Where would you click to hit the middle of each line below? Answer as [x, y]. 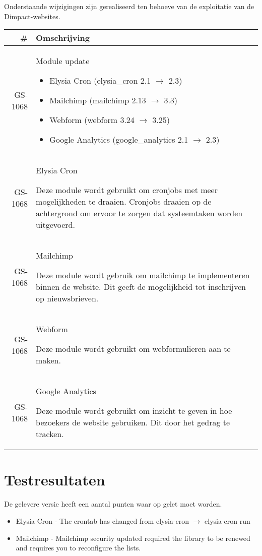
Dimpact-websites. [32, 16]
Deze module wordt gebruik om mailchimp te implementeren [143, 275]
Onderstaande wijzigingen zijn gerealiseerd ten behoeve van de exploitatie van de [129, 6]
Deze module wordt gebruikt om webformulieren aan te [133, 349]
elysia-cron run [227, 520]
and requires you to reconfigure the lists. [78, 548]
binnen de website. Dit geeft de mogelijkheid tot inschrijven [141, 287]
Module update [63, 61]
